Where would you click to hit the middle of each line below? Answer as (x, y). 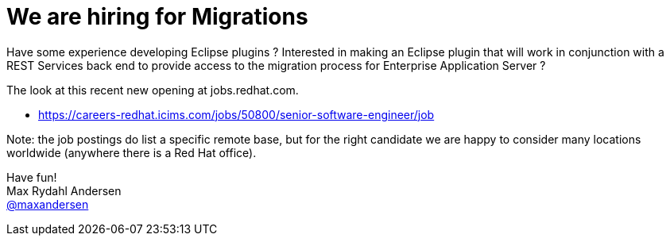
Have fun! (32, 177)
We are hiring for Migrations (157, 17)
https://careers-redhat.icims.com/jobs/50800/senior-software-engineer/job (236, 114)
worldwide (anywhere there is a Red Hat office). (132, 152)
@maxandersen (48, 204)
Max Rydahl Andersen (64, 190)
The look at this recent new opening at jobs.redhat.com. (153, 90)
